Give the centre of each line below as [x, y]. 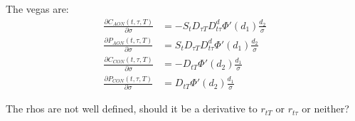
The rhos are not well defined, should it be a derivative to [132, 109]
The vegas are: [37, 9]
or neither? [325, 109]
